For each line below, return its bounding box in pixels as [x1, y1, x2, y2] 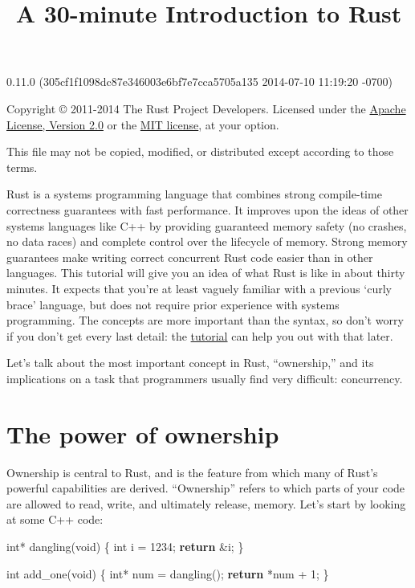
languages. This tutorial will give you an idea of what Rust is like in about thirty [6, 264, 405, 281]
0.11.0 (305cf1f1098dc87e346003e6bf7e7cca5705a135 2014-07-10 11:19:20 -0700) [6, 73, 393, 90]
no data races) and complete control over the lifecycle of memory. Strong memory [6, 233, 408, 250]
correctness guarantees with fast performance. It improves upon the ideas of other [6, 201, 409, 218]
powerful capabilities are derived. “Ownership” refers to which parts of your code [6, 480, 405, 496]
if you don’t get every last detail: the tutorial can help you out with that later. [6, 327, 393, 344]
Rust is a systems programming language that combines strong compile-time [6, 186, 382, 202]
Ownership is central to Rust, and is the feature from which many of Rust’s [6, 463, 378, 480]
